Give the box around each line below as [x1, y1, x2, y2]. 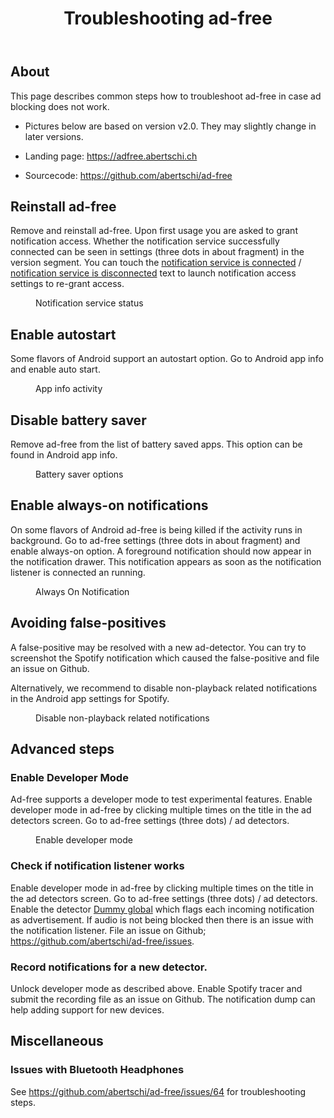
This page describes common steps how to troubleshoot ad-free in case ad [10, 90, 322, 102]
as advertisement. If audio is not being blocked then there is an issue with [10, 913, 314, 926]
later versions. [24, 130, 84, 142]
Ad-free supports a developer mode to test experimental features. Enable [10, 793, 313, 806]
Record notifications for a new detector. [10, 960, 208, 974]
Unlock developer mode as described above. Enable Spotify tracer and [10, 982, 303, 994]
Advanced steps [10, 741, 115, 758]
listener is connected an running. [10, 566, 146, 578]
